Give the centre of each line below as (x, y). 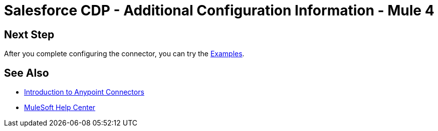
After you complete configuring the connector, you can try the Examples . (124, 54)
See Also (27, 73)
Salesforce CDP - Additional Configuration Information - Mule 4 (219, 10)
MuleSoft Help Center (60, 108)
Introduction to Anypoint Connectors (84, 92)
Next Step (29, 34)
